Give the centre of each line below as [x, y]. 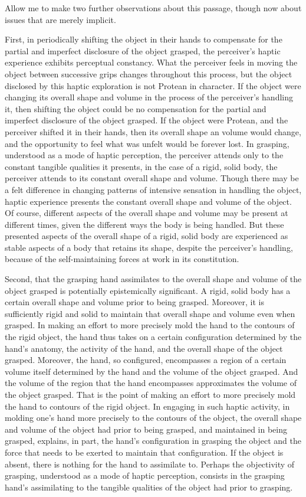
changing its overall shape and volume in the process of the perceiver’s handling [149, 97]
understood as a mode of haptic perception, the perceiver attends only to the [144, 155]
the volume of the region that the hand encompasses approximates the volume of [151, 383]
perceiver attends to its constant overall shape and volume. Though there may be [152, 178]
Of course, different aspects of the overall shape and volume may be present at [147, 213]
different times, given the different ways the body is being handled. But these [144, 224]
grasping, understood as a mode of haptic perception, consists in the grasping [145, 475]
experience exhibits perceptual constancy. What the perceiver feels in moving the [151, 62]
